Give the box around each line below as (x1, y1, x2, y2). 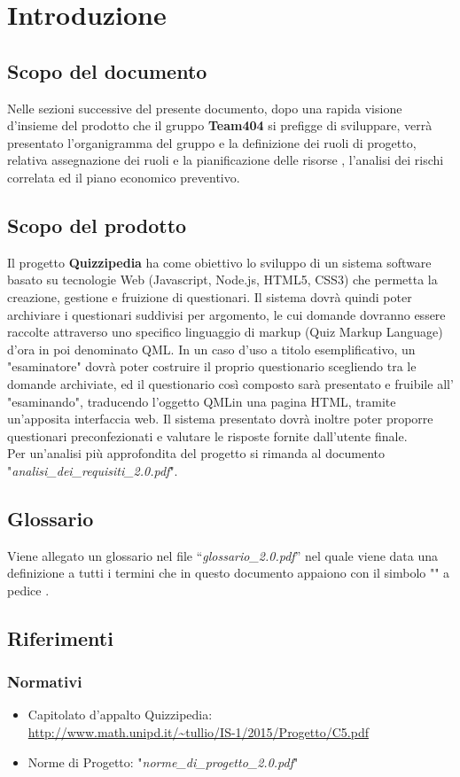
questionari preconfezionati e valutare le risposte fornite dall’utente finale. (7, 426, 408, 445)
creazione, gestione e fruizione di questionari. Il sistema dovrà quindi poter (7, 287, 412, 306)
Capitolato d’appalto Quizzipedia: (27, 705, 213, 724)
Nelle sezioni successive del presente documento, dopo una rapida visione (7, 98, 402, 117)
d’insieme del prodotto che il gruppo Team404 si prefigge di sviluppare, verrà (7, 116, 433, 135)
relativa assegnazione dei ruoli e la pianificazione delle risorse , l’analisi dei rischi (7, 151, 444, 169)
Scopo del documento (7, 57, 207, 84)
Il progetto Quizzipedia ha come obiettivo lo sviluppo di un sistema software (7, 253, 432, 271)
